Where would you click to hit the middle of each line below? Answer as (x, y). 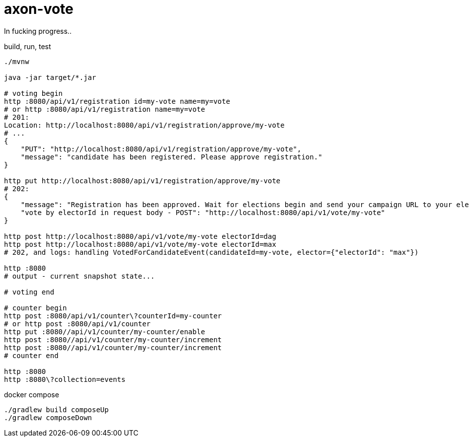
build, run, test (28, 46)
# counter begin (36, 308)
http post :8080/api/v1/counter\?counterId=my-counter (113, 316)
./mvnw (17, 61)
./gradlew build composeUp (56, 409)
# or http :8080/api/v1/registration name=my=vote (105, 109)
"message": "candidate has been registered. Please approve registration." (171, 157)
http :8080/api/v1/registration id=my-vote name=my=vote (117, 101)
